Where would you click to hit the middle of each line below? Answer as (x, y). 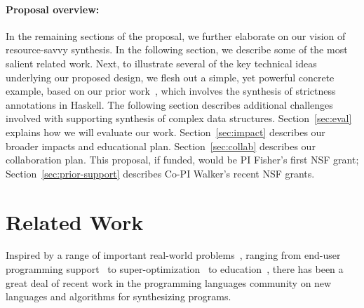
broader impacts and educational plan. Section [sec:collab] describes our (161, 146)
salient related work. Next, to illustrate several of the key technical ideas (161, 63)
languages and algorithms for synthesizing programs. (119, 296)
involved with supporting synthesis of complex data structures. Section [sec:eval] (179, 118)
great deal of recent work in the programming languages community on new (169, 282)
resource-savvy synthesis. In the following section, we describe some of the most (177, 49)
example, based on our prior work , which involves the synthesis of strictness (171, 91)
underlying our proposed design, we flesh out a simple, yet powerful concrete (170, 77)
